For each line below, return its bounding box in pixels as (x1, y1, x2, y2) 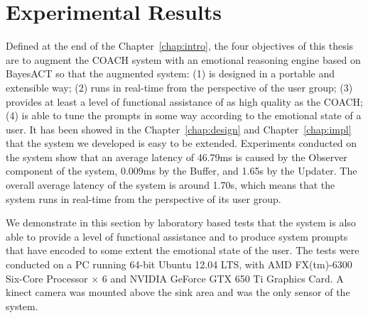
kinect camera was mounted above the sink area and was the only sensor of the (6, 285, 350, 300)
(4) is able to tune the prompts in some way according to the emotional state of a (6, 108, 362, 123)
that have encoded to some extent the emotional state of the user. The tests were (6, 243, 359, 258)
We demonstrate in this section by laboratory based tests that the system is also (6, 215, 356, 230)
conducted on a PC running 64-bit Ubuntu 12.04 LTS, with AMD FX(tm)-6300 (6, 257, 352, 272)
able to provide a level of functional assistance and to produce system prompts (6, 229, 348, 243)
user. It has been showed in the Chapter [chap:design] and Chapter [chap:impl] (6, 121, 352, 136)
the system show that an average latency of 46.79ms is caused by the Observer (6, 149, 347, 164)
